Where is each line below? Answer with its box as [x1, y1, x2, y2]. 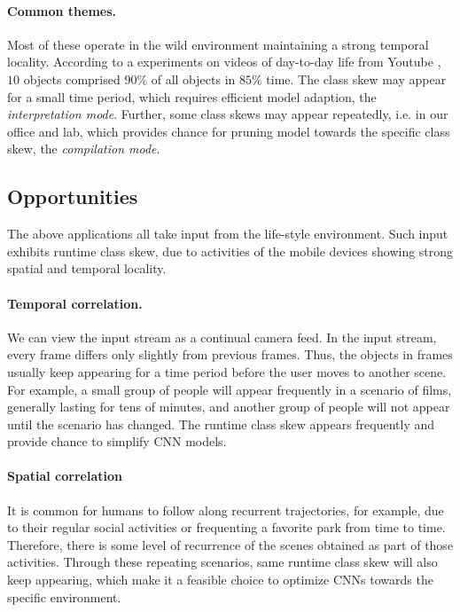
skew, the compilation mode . [7, 139, 160, 158]
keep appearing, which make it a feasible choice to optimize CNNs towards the [7, 570, 433, 589]
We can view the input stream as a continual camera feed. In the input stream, [7, 327, 437, 346]
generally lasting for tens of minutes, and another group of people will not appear [7, 397, 450, 416]
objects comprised [23, 69, 121, 88]
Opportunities [7, 183, 138, 210]
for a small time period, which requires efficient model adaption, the [7, 87, 377, 106]
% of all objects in [136, 69, 236, 88]
